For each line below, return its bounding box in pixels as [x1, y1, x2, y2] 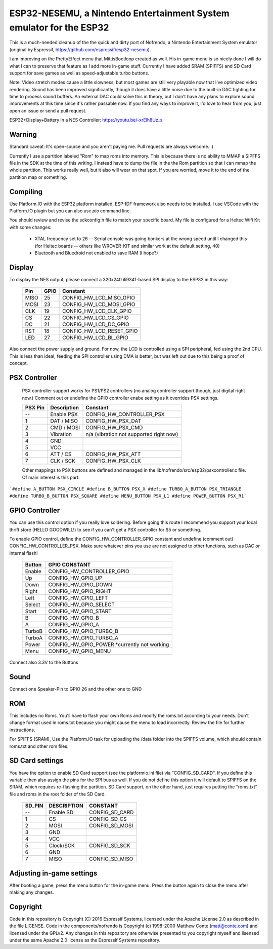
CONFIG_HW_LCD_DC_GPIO [62, 321, 130, 328]
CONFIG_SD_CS [88, 816, 127, 823]
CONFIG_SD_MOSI [88, 822, 133, 829]
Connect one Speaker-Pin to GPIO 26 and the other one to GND [9, 686, 142, 692]
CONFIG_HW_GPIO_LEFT [48, 594, 108, 601]
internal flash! [9, 550, 38, 556]
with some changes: [9, 224, 52, 230]
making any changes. [9, 889, 54, 895]
